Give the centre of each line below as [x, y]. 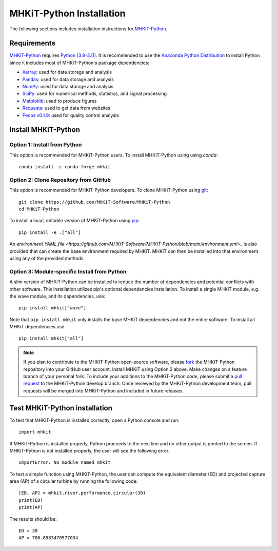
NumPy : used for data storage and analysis [68, 87]
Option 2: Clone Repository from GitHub [60, 180]
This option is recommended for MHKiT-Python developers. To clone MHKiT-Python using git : [109, 190]
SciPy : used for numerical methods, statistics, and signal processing [94, 94]
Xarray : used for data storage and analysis [67, 72]
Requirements [33, 43]
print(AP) [31, 507]
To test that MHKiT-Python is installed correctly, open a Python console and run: [94, 420]
